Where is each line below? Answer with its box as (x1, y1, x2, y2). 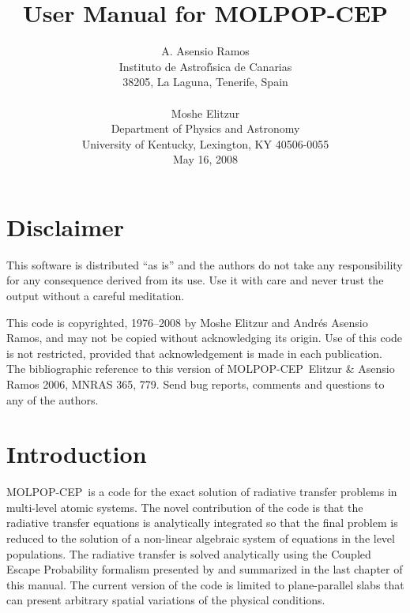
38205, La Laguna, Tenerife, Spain (122, 73, 288, 90)
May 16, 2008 (172, 151, 239, 167)
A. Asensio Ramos (161, 43, 250, 59)
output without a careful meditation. (6, 288, 185, 303)
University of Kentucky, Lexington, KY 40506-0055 (81, 135, 329, 152)
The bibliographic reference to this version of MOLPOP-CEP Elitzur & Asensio (6, 360, 395, 377)
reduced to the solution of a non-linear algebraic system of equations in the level (6, 530, 395, 547)
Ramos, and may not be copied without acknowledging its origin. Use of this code (6, 329, 403, 346)
